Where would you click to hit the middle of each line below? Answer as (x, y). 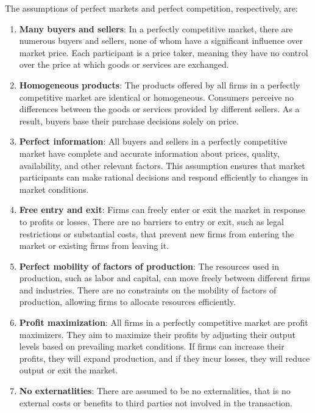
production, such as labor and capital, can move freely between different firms (165, 278)
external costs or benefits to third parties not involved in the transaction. (156, 402)
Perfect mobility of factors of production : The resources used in (149, 266)
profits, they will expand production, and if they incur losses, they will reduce (165, 358)
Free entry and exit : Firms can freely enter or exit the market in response (162, 210)
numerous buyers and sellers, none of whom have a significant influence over (161, 41)
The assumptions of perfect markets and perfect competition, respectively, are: (151, 8)
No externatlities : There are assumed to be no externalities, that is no (155, 391)
